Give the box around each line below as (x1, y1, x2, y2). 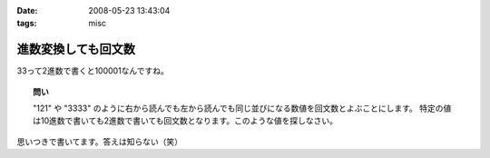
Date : (16, 5, 38, 15)
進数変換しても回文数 (16, 42, 136, 57)
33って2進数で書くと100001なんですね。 (16, 65, 170, 76)
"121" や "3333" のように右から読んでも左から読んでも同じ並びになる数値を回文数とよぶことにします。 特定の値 (33, 103, 452, 114)
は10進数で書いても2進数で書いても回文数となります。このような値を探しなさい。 (33, 115, 338, 126)
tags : (16, 18, 37, 29)
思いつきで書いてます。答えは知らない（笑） (16, 136, 183, 147)
